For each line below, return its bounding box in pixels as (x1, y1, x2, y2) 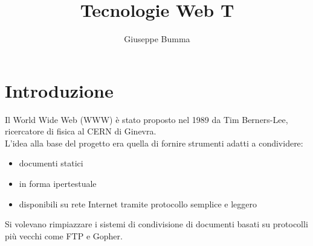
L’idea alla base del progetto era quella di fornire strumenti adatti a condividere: (5, 136, 303, 149)
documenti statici (19, 157, 83, 169)
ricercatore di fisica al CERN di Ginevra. (5, 125, 156, 137)
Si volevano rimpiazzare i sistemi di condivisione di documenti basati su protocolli (5, 218, 308, 230)
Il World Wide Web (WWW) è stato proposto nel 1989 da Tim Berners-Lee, (5, 113, 288, 125)
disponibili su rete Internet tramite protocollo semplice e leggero (19, 197, 257, 210)
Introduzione (5, 78, 114, 102)
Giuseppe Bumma (124, 33, 190, 45)
